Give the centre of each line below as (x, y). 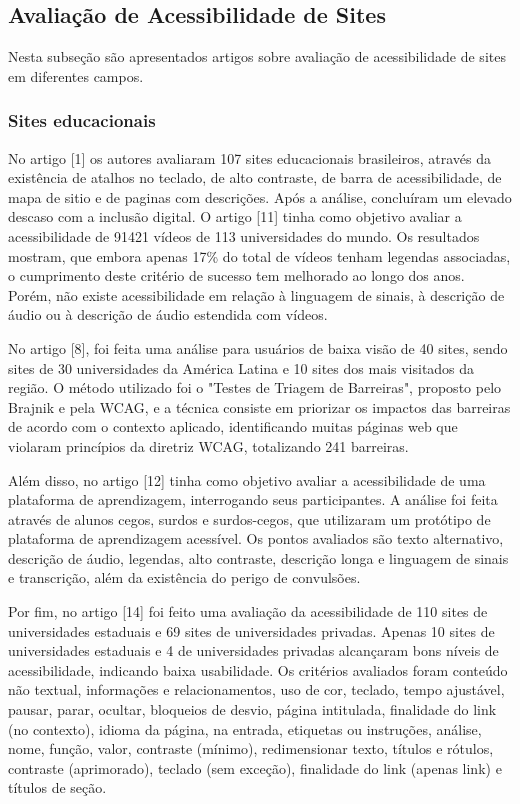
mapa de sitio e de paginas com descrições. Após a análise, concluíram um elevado (260, 196)
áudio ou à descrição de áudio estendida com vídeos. (168, 314)
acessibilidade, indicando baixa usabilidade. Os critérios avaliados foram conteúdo (258, 669)
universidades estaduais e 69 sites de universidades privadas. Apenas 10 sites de (251, 630)
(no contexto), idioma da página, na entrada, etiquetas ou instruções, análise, (245, 728)
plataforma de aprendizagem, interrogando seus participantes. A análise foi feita (253, 499)
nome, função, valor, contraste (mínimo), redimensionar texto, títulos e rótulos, (251, 748)
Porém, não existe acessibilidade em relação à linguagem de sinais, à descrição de (256, 294)
